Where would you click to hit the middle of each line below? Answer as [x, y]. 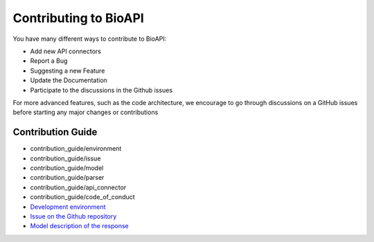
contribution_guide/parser [67, 178]
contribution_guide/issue [65, 158]
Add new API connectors [66, 51]
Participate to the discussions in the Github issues [101, 90]
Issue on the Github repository [73, 216]
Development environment [68, 207]
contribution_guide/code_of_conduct [82, 197]
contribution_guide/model [67, 168]
